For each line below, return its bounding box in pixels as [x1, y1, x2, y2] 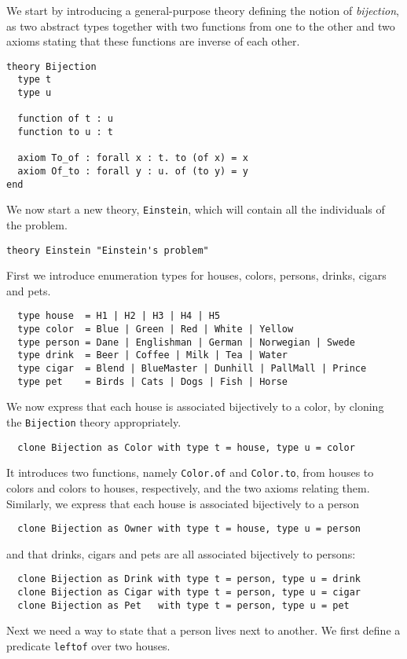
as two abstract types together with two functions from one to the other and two [6, 17, 395, 34]
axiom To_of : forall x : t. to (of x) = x [17, 152, 248, 164]
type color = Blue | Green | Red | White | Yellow [17, 324, 294, 335]
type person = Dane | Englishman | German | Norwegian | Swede [17, 336, 355, 348]
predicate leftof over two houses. [6, 637, 170, 654]
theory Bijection [6, 60, 97, 72]
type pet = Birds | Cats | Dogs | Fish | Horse [17, 375, 288, 387]
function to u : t [17, 126, 114, 138]
